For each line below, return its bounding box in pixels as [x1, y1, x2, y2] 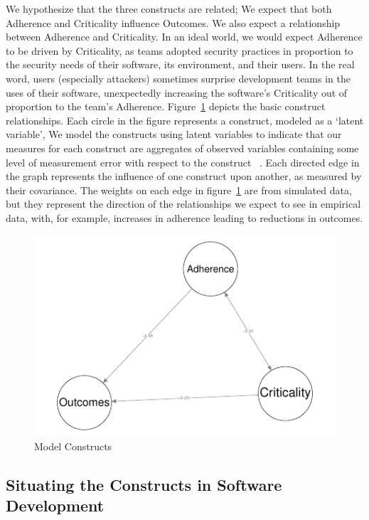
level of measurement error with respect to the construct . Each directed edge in [6, 154, 360, 169]
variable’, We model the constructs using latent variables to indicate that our [6, 127, 342, 142]
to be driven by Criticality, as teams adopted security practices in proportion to [6, 43, 353, 58]
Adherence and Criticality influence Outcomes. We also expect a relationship [6, 15, 341, 30]
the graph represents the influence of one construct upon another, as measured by [6, 169, 362, 184]
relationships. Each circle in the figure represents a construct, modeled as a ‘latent [6, 112, 364, 127]
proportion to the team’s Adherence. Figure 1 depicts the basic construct [6, 99, 326, 114]
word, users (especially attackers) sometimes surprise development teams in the [6, 70, 351, 85]
